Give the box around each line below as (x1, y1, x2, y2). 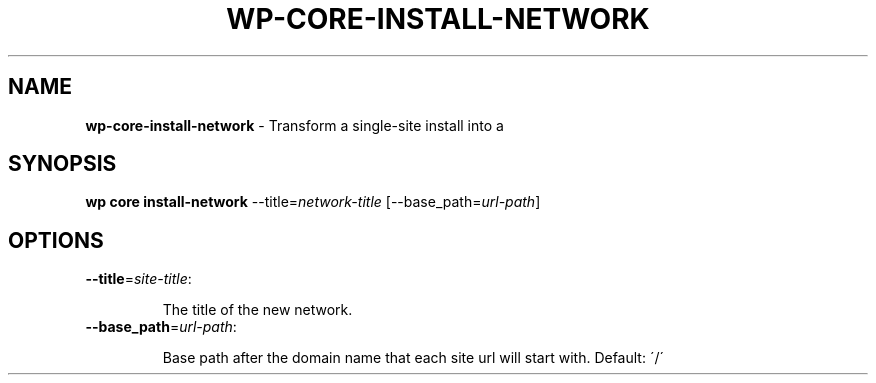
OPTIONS (8, 227, 104, 253)
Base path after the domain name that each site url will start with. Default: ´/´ (162, 349, 664, 367)
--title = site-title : (85, 270, 192, 288)
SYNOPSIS (8, 151, 117, 177)
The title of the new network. (162, 301, 353, 319)
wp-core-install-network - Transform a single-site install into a (85, 116, 504, 134)
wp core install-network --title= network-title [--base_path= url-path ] (85, 193, 541, 211)
